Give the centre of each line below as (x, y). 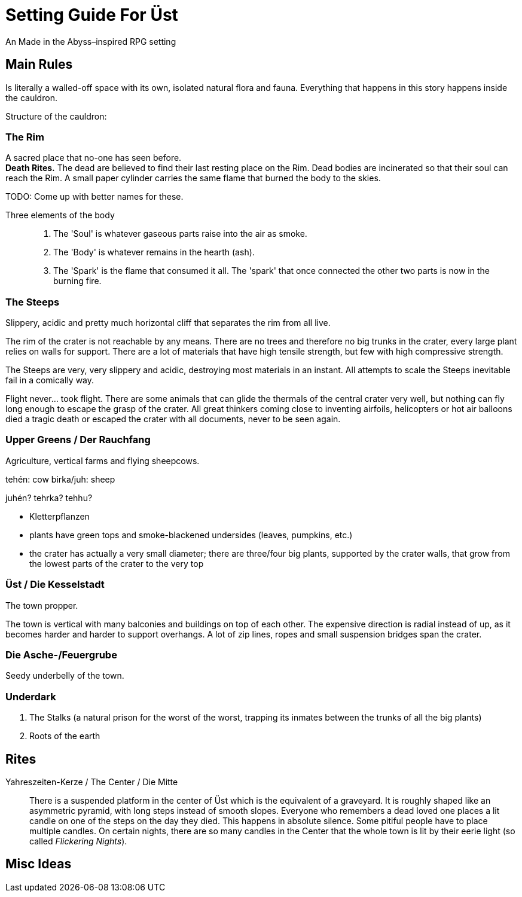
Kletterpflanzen (59, 516)
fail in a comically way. (50, 380)
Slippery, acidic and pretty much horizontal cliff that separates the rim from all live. (168, 323)
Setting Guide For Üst (92, 15)
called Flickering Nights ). (78, 841)
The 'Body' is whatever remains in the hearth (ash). (154, 252)
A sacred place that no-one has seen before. (94, 158)
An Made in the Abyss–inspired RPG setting (91, 41)
